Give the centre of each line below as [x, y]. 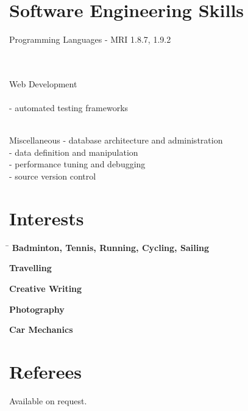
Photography [37, 309]
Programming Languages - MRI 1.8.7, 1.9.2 [90, 39]
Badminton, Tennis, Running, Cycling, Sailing [111, 247]
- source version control [53, 176]
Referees [46, 371]
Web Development [43, 83]
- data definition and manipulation [74, 152]
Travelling [30, 268]
